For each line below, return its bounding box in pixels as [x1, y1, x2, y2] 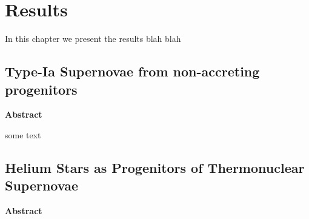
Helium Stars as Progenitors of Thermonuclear [5, 158, 305, 177]
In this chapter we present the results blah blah [5, 32, 181, 45]
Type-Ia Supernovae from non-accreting [5, 62, 260, 81]
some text [5, 128, 41, 141]
